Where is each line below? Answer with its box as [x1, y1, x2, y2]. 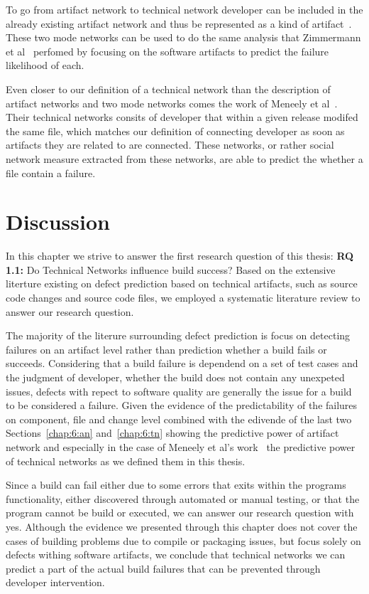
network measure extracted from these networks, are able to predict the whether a [6, 151, 363, 166]
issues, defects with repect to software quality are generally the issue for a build [6, 383, 352, 398]
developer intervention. [6, 575, 105, 590]
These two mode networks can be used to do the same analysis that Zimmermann [6, 30, 361, 45]
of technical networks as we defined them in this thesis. [6, 453, 246, 468]
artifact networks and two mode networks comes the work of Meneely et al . [6, 95, 338, 110]
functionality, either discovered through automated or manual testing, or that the [6, 491, 360, 506]
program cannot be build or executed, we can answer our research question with [6, 505, 354, 520]
